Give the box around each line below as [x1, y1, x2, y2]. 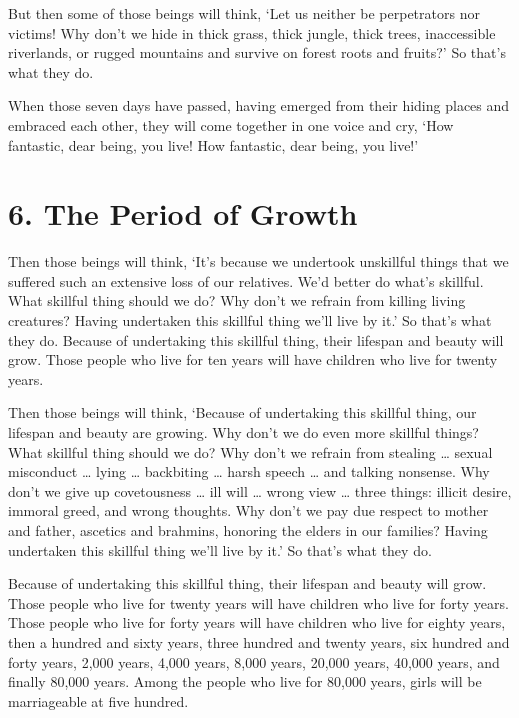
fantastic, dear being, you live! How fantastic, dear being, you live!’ [8, 134, 419, 155]
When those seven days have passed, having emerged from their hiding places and [8, 95, 510, 116]
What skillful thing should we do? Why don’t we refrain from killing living [8, 290, 466, 311]
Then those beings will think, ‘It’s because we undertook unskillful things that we [8, 251, 509, 272]
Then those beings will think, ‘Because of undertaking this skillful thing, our [8, 402, 477, 423]
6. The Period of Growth [8, 193, 358, 234]
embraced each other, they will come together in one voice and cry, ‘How [8, 114, 454, 135]
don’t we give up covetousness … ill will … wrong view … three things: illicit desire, [8, 480, 512, 501]
